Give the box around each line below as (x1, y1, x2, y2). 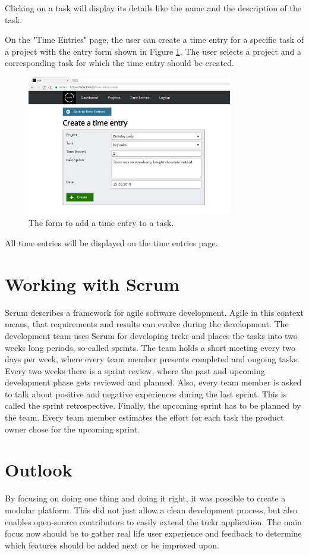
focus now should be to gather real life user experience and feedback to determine (5, 527, 302, 540)
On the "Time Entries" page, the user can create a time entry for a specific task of (5, 33, 304, 46)
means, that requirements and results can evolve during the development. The (5, 318, 289, 330)
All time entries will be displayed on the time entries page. (5, 237, 218, 249)
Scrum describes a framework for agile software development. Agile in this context (5, 306, 304, 318)
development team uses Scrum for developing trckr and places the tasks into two (5, 329, 298, 341)
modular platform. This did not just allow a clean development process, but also (5, 503, 298, 516)
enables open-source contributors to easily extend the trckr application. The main (5, 515, 302, 528)
